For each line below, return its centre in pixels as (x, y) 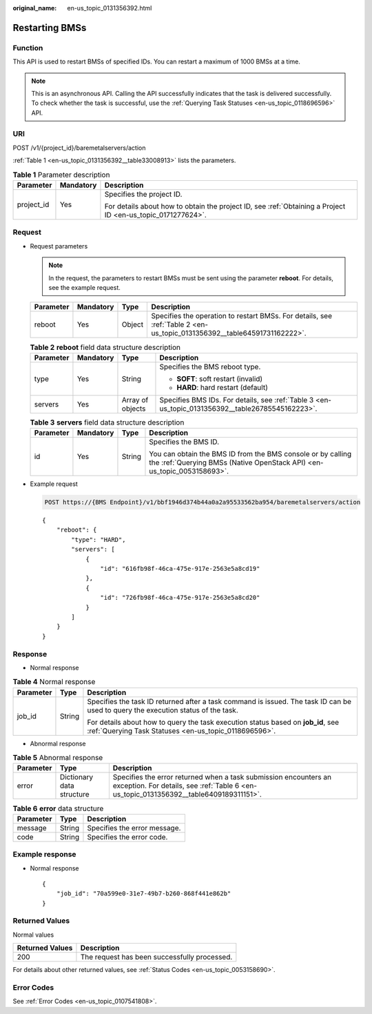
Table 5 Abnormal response (58, 758)
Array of (135, 400)
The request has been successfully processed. (156, 957)
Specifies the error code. (127, 837)
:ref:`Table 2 (171, 324)
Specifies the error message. (134, 828)
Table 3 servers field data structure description (107, 422)
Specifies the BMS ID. (184, 442)
